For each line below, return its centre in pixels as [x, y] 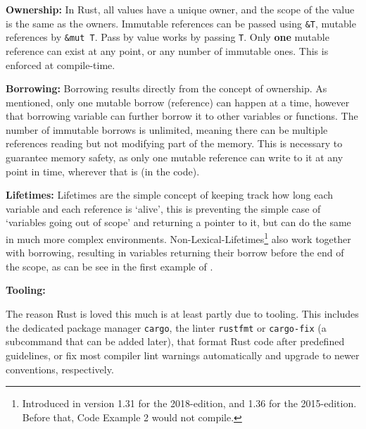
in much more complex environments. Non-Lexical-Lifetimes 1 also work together [178, 238]
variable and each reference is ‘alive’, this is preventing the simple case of [163, 208]
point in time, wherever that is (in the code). [103, 171]
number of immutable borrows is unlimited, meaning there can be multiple [167, 129]
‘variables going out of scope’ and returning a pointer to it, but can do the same [178, 222]
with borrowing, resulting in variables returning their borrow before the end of [175, 253]
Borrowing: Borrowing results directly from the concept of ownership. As [166, 88]
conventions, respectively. [60, 369]
